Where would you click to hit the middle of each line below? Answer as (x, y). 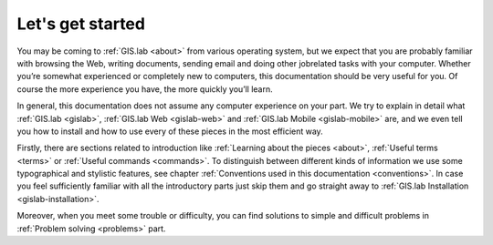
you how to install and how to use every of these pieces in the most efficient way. (170, 131)
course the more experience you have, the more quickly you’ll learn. (145, 89)
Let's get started (81, 24)
